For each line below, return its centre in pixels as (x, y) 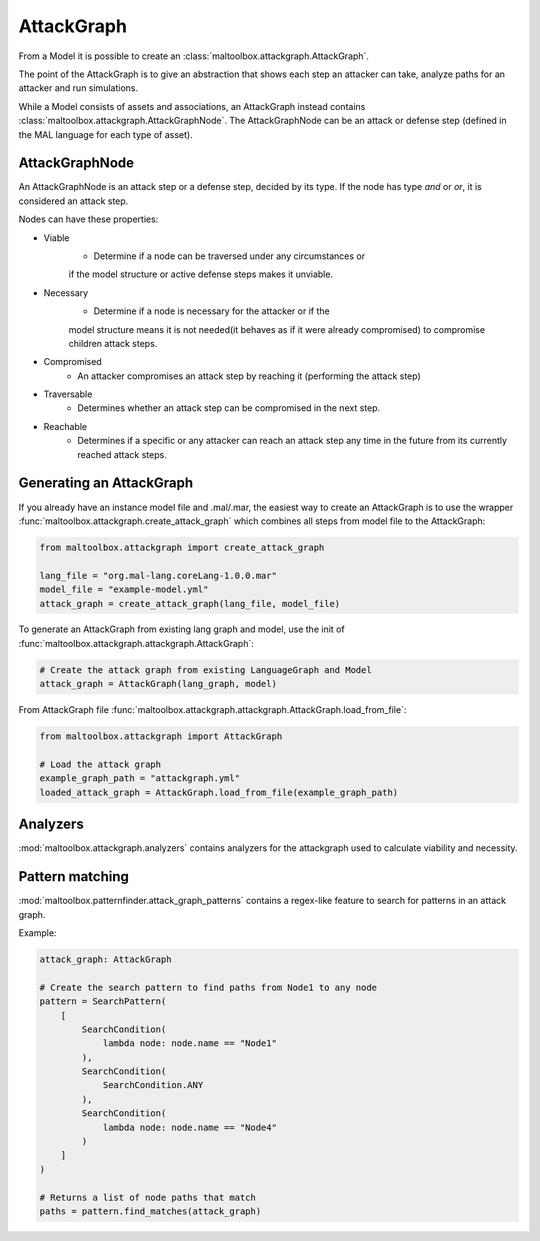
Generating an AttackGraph (106, 483)
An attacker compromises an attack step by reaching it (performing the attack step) (249, 376)
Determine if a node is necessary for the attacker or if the (211, 311)
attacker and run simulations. (78, 88)
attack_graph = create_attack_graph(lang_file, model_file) (190, 603)
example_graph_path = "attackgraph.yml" (139, 778)
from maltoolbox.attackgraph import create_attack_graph (182, 547)
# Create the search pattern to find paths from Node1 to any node (208, 987)
